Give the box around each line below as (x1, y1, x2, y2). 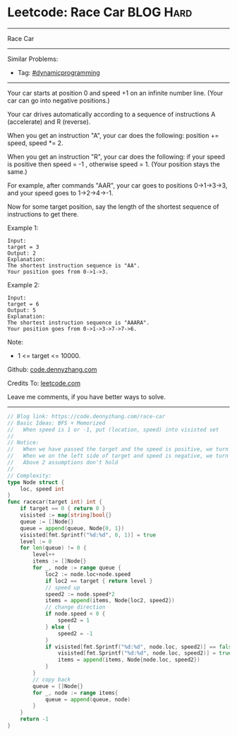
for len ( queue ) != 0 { (20, 544, 87, 552)
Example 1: (7, 224, 39, 232)
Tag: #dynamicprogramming (17, 68, 100, 76)
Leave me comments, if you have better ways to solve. (7, 392, 166, 401)
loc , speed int (20, 485, 65, 493)
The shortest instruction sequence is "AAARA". (7, 319, 150, 326)
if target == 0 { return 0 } (20, 505, 106, 512)
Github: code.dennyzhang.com (7, 365, 97, 374)
